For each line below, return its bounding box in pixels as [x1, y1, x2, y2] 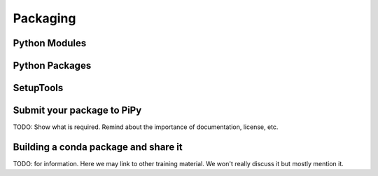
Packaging [13, 11, 76, 26]
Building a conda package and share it [13, 141, 183, 153]
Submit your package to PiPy [13, 104, 142, 116]
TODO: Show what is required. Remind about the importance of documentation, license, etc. [13, 123, 279, 131]
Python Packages [13, 60, 92, 72]
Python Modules [13, 37, 87, 49]
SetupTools [13, 82, 64, 94]
